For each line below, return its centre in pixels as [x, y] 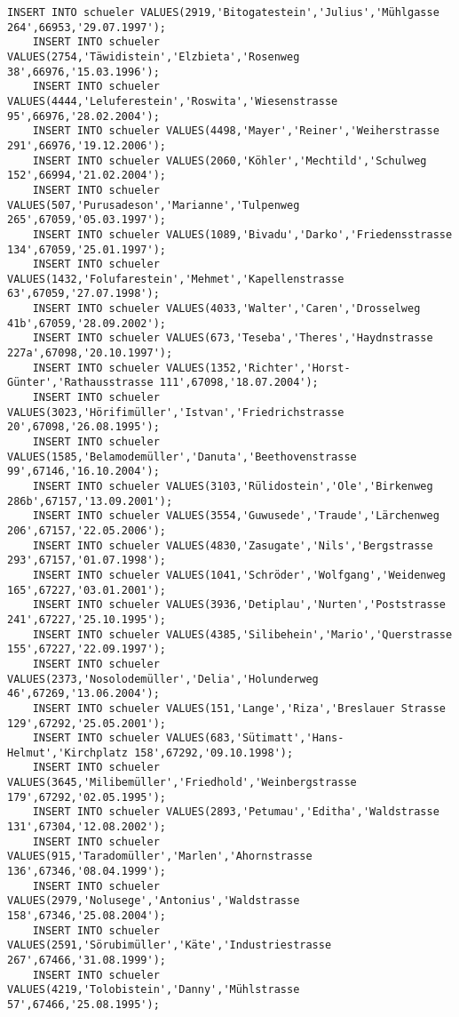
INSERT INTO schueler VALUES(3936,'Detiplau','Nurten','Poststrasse [239, 605]
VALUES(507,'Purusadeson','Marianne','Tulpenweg [154, 205]
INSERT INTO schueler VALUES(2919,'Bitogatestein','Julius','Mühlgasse [223, 12]
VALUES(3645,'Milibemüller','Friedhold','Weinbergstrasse [182, 783]
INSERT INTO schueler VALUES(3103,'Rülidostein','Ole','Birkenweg [233, 486]
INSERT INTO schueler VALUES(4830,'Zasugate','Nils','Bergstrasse [233, 545]
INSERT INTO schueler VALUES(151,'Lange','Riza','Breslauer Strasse [239, 708]
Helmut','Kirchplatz [68, 753]
